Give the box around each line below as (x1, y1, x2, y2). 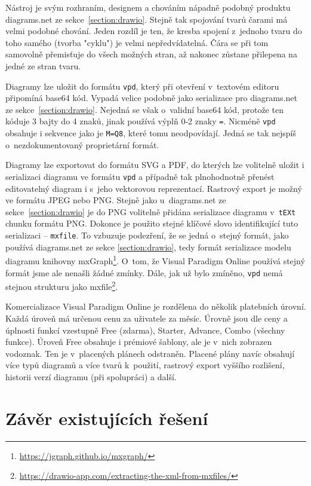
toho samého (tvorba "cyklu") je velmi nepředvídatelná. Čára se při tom (5, 36, 269, 48)
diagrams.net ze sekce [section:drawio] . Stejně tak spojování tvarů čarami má (5, 13, 288, 25)
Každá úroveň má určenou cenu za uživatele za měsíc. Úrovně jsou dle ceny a (5, 312, 288, 324)
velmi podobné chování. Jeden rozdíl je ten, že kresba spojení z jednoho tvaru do (5, 25, 302, 37)
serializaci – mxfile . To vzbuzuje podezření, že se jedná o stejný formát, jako (5, 229, 289, 241)
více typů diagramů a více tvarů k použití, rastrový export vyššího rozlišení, (5, 359, 285, 371)
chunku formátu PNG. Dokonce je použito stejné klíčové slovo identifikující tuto (5, 217, 298, 230)
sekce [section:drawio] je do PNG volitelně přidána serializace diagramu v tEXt (5, 205, 296, 218)
